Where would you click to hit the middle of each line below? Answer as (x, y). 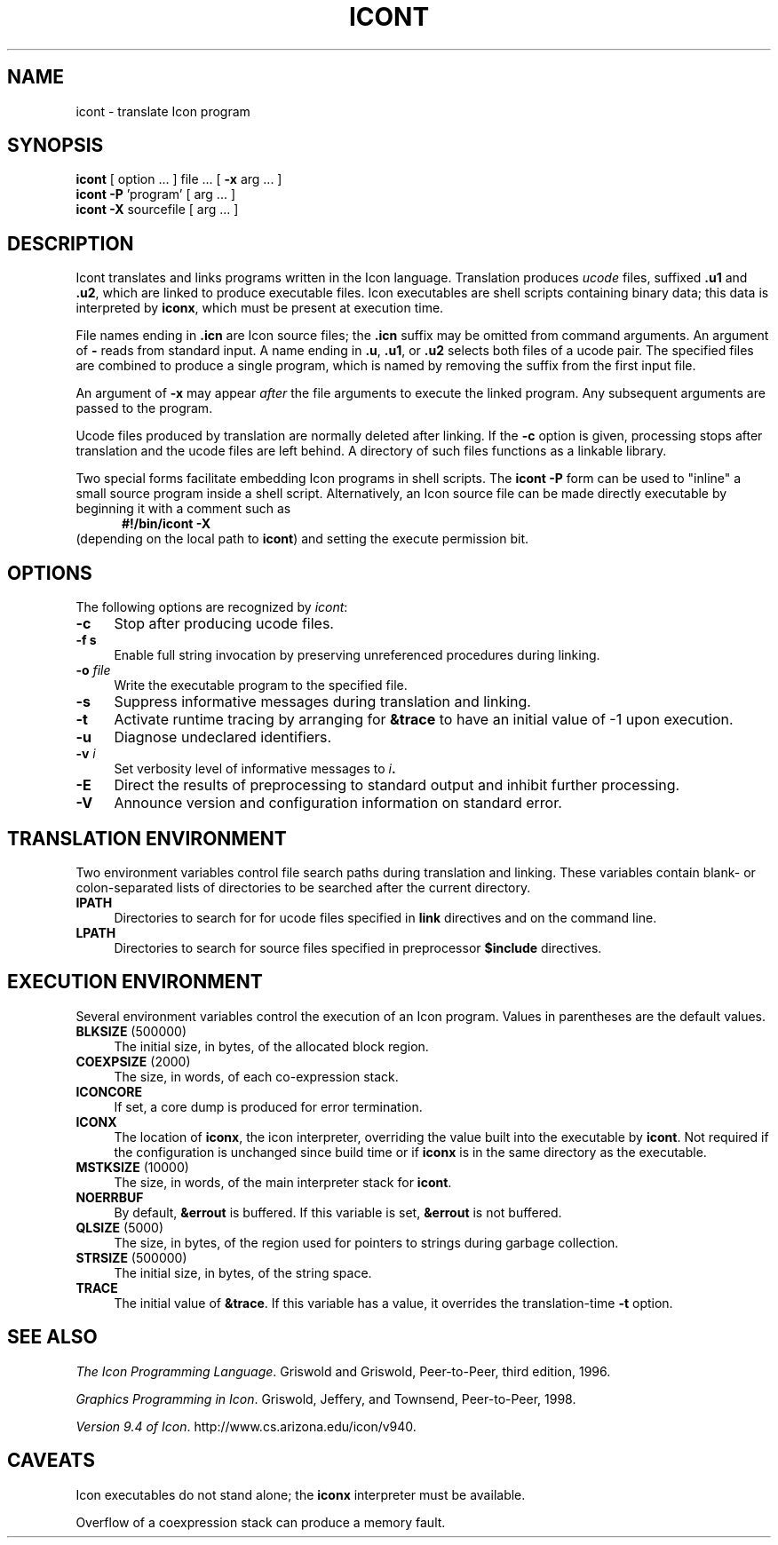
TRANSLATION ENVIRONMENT (147, 838)
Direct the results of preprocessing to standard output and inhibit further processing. (397, 785)
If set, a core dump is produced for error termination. (268, 1106)
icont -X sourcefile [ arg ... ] (157, 210)
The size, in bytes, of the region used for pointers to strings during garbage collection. (366, 1242)
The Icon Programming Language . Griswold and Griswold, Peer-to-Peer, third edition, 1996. (343, 1371)
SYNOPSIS (56, 146)
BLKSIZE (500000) (131, 1031)
